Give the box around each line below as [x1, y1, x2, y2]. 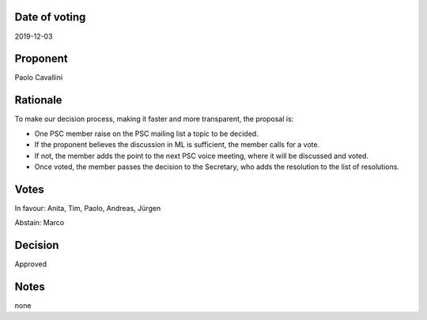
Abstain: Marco [14, 218, 65, 228]
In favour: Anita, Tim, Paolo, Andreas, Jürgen [14, 203, 161, 213]
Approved [14, 259, 47, 269]
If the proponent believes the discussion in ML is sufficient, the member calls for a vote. [34, 140, 320, 149]
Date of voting [14, 10, 86, 24]
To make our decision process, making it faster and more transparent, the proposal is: [14, 115, 294, 124]
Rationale [14, 93, 62, 107]
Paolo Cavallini [14, 73, 63, 82]
